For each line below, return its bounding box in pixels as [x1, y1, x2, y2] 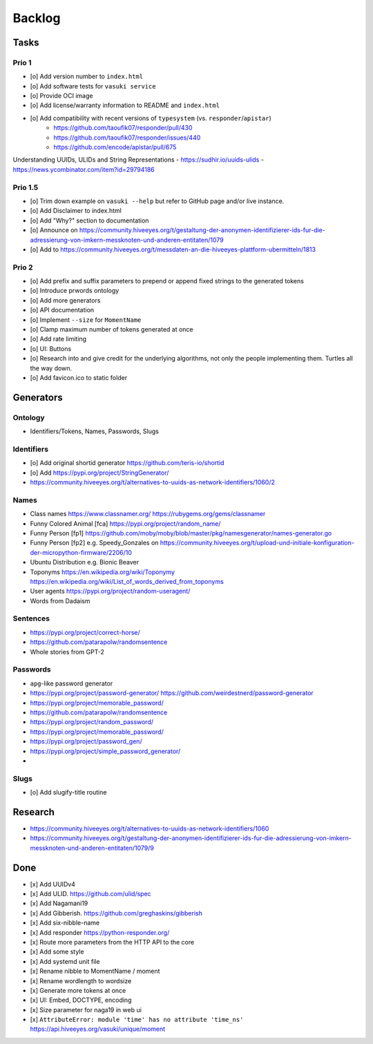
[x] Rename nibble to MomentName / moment [30, 967, 160, 976]
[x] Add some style [30, 947, 84, 956]
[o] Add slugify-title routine [30, 788, 107, 797]
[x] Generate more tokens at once [30, 986, 126, 994]
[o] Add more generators [30, 296, 101, 304]
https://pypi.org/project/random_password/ [30, 718, 154, 726]
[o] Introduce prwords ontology [30, 287, 119, 295]
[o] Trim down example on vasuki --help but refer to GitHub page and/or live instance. [30, 197, 285, 205]
